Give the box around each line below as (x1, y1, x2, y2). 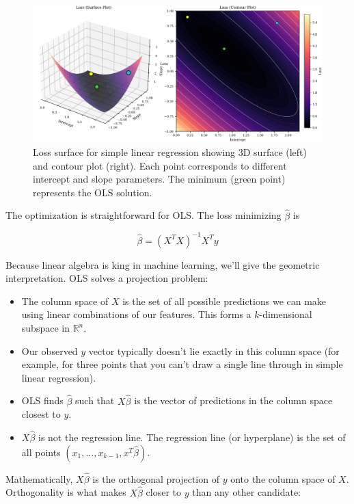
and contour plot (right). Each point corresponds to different (33, 158, 287, 172)
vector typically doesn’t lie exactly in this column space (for (88, 343, 340, 358)
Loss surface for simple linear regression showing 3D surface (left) (33, 145, 307, 159)
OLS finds (21, 393, 64, 408)
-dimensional (259, 307, 312, 321)
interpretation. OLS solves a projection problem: (5, 271, 208, 285)
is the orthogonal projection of (92, 471, 219, 486)
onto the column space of (230, 471, 336, 486)
